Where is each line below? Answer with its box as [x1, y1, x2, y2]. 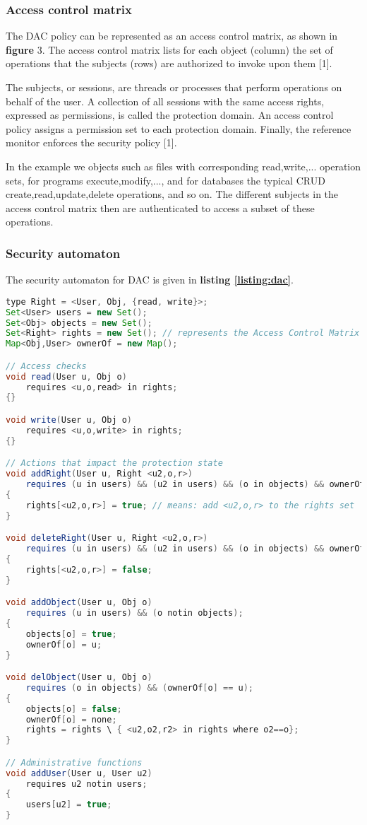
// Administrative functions [6, 757, 143, 768]
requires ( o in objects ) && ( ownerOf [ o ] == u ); [25, 682, 253, 693]
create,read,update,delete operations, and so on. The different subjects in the [6, 187, 339, 201]
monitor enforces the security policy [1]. [6, 135, 177, 150]
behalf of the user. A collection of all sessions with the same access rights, [6, 93, 325, 108]
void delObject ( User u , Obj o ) [6, 672, 152, 683]
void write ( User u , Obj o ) [6, 414, 133, 425]
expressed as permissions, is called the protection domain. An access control [6, 107, 334, 122]
